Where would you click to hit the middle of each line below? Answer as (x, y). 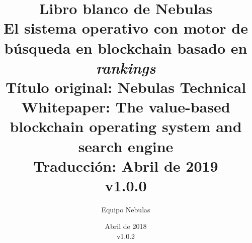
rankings (126, 67)
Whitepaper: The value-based (126, 107)
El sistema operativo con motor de (126, 28)
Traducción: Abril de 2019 (126, 165)
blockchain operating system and (126, 126)
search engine (126, 146)
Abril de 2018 (126, 226)
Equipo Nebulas (126, 209)
